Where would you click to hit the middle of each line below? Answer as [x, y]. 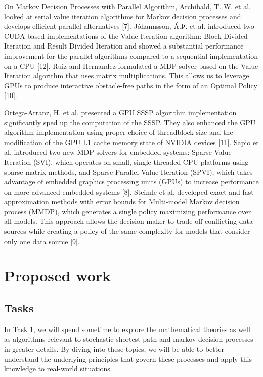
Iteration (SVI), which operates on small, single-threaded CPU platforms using [126, 161]
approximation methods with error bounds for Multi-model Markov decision [122, 201]
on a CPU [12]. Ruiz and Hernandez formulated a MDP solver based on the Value [131, 65]
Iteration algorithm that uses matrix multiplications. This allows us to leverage [127, 76]
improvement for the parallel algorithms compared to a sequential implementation [131, 55]
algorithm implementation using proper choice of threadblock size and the [119, 132]
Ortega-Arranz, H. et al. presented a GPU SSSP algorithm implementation [120, 112]
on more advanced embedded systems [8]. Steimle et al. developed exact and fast [129, 191]
